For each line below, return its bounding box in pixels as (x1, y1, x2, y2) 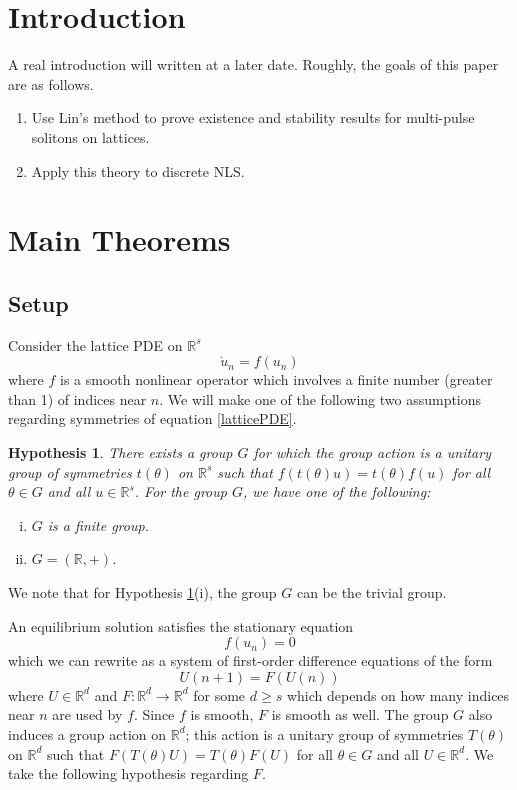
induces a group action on (8, 723, 167, 744)
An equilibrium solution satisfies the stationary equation (8, 615, 354, 636)
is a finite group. (47, 514, 149, 535)
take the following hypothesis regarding (8, 763, 249, 784)
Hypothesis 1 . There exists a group (8, 442, 233, 463)
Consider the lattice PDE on (8, 334, 183, 355)
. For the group (134, 481, 227, 502)
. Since (133, 704, 175, 725)
